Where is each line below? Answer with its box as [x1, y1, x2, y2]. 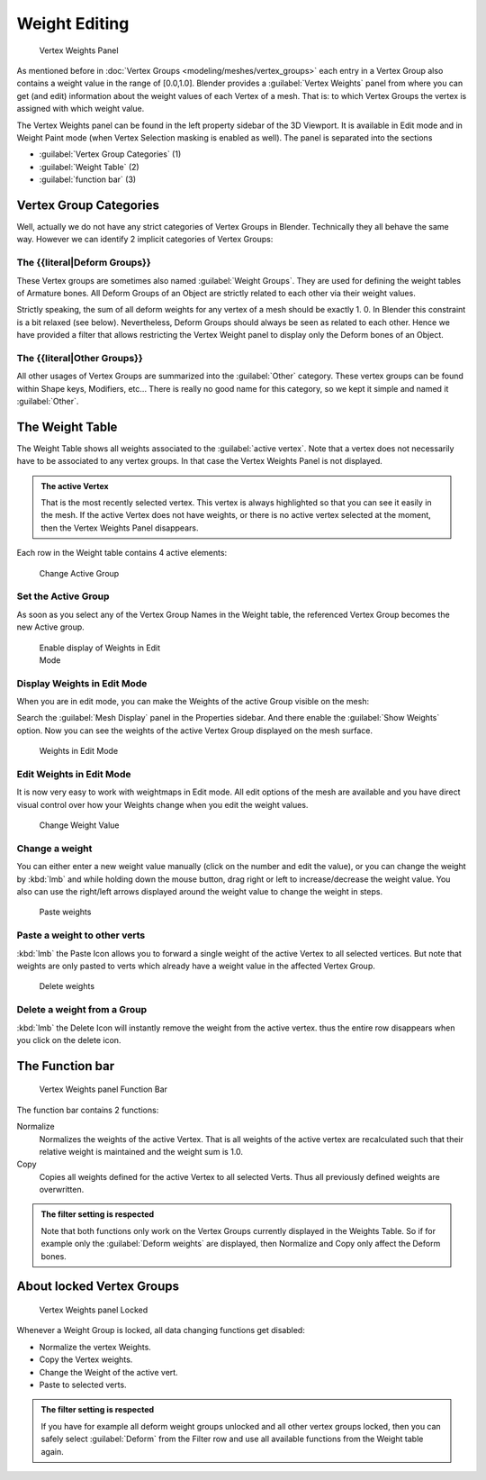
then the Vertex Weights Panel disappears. [40, 522, 199, 533]
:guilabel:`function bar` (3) [39, 174, 137, 185]
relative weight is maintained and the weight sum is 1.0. [39, 1146, 243, 1157]
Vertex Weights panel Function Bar [39, 1084, 168, 1094]
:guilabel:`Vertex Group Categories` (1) [39, 149, 182, 159]
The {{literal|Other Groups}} [16, 351, 143, 364]
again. [40, 1446, 65, 1457]
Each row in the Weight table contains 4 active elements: [16, 548, 228, 558]
